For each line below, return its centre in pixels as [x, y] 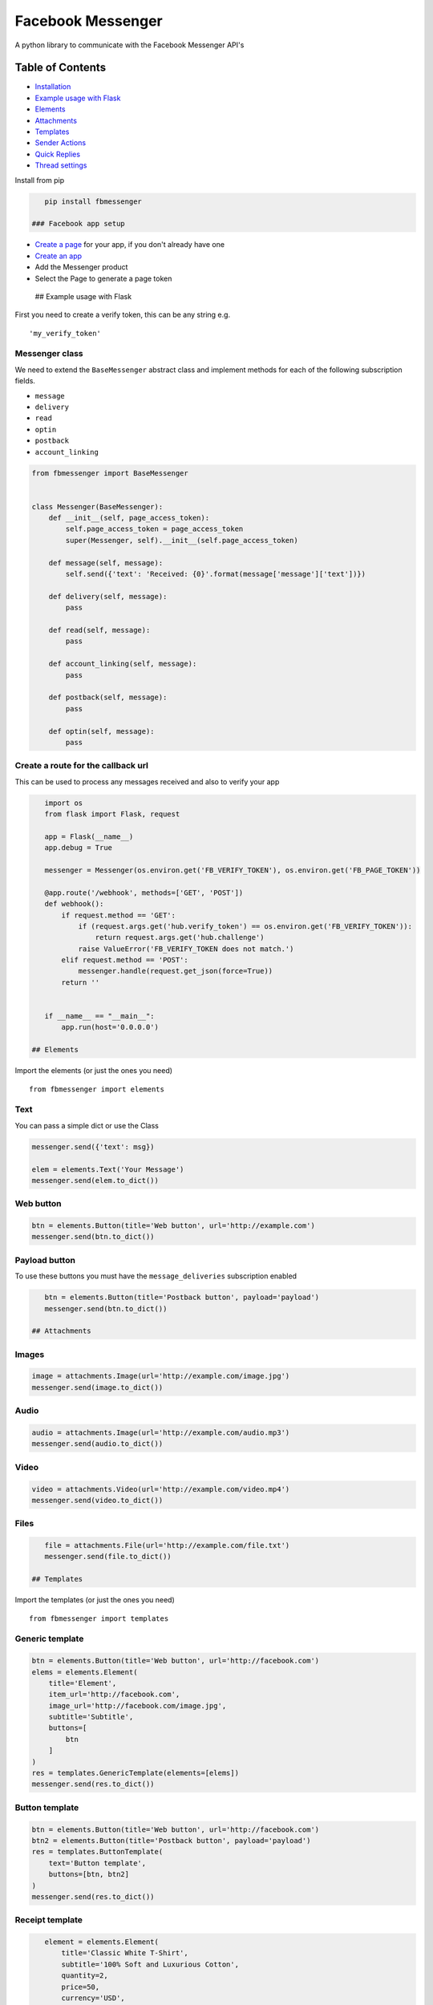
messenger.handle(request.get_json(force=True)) [176, 971]
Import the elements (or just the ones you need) [93, 1071]
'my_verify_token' [65, 333]
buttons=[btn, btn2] [89, 1874]
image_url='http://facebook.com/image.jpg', [138, 1705]
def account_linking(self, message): [123, 664]
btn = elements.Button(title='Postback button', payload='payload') [182, 1298]
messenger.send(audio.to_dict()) [97, 1444]
